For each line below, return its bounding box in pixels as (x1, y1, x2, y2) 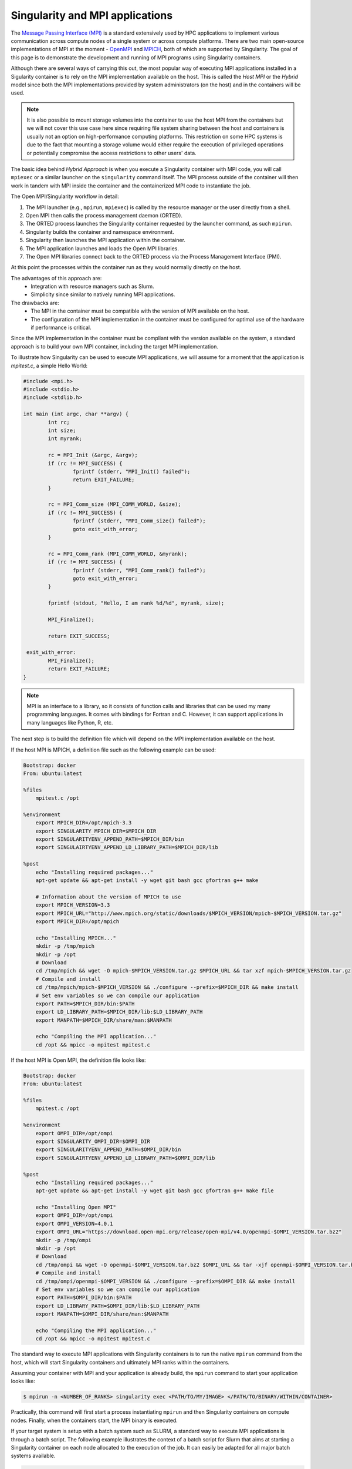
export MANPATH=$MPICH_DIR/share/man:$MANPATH (35, 1017, 172, 1024)
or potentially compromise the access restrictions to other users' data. (26, 149, 197, 156)
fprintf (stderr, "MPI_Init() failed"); (72, 468, 191, 475)
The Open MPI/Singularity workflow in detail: (11, 193, 120, 200)
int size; (48, 427, 76, 434)
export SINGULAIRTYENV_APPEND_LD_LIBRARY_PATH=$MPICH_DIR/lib (35, 844, 218, 851)
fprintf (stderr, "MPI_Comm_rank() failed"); (72, 567, 206, 573)
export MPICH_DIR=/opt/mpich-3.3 (35, 820, 132, 826)
